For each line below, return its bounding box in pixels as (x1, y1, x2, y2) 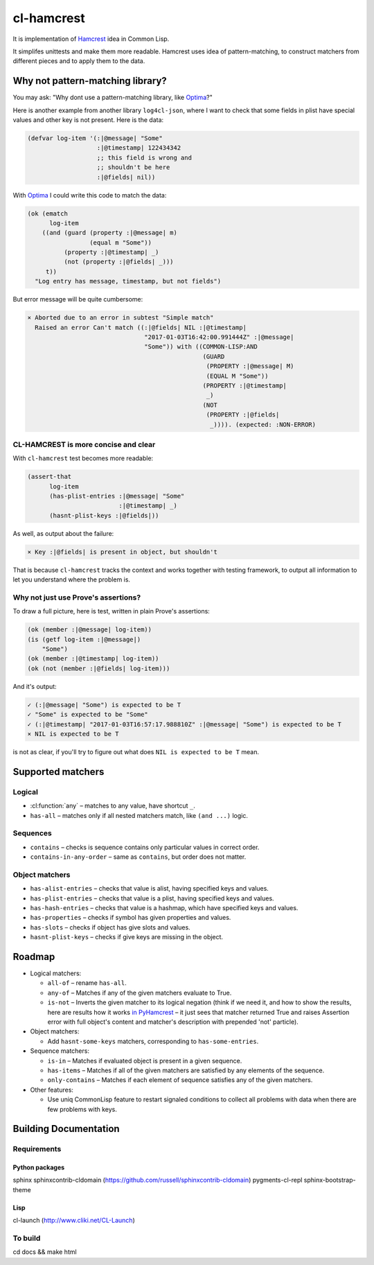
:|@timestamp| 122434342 (96, 144, 181, 152)
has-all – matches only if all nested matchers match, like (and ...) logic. (30, 811, 249, 819)
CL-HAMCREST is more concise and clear (12, 439, 156, 449)
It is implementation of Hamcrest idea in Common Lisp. (12, 35, 170, 43)
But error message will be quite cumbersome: (12, 295, 143, 304)
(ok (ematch (27, 209, 69, 218)
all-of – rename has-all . (47, 979, 127, 987)
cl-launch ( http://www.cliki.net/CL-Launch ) (12, 1216, 135, 1225)
